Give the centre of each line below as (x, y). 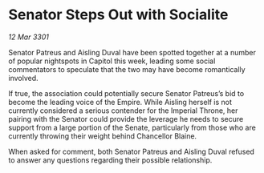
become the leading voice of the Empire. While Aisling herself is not (120, 102)
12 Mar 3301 (29, 37)
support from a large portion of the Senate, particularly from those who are (132, 127)
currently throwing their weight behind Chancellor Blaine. (103, 136)
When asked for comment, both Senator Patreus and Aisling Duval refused (132, 151)
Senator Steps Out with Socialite (118, 15)
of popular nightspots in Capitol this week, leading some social (112, 61)
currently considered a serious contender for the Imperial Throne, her (123, 111)
